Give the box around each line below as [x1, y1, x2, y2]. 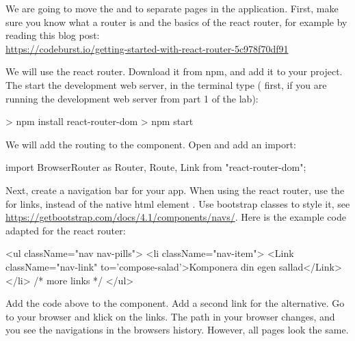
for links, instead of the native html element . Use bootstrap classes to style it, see [5, 196, 350, 210]
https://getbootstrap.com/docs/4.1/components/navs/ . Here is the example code [5, 210, 346, 224]
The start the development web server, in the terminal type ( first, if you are [5, 77, 327, 92]
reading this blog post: [5, 28, 100, 42]
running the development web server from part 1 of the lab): [5, 91, 259, 105]
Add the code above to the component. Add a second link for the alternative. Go [5, 296, 345, 310]
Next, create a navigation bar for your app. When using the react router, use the [5, 182, 345, 197]
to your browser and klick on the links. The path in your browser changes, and [5, 309, 335, 323]
